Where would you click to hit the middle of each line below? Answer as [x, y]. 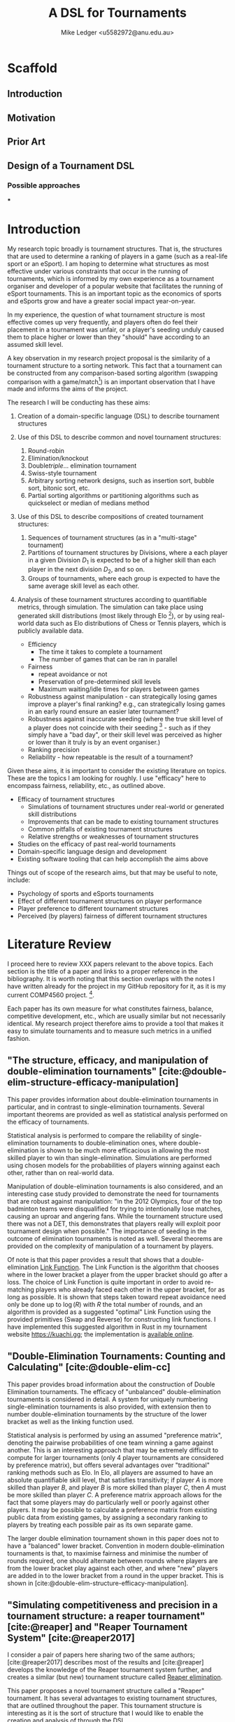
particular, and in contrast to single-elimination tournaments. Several [106, 1107]
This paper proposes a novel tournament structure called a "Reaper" [106, 1691]
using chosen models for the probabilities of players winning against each [114, 1165]
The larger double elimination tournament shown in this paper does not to [113, 1538]
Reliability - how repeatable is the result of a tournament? [111, 757]
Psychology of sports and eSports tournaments [85, 894]
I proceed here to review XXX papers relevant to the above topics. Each [110, 964]
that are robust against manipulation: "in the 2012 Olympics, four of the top [115, 1201]
